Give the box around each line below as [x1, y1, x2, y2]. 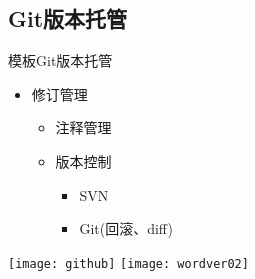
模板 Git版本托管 [8, 50, 113, 71]
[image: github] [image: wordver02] [8, 256, 249, 271]
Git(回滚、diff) [79, 218, 173, 239]
